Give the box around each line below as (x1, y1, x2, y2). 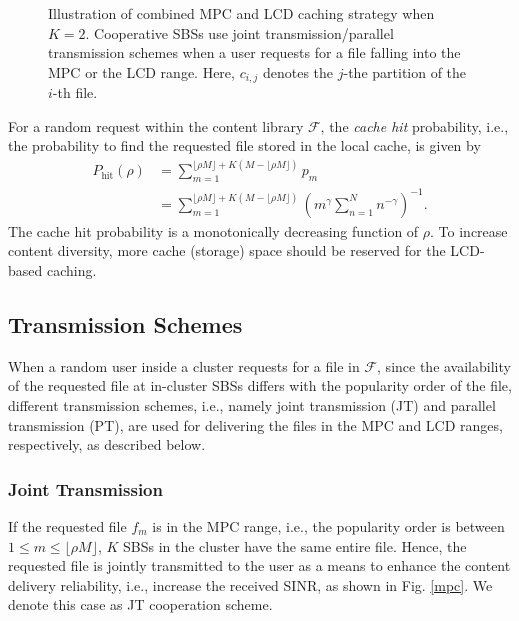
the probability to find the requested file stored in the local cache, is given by (8, 135, 481, 156)
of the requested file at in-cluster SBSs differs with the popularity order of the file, (8, 375, 512, 396)
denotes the (262, 61, 334, 82)
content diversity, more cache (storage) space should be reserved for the (8, 240, 446, 261)
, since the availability (377, 355, 511, 376)
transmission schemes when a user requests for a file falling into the (48, 42, 461, 63)
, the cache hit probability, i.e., (320, 115, 509, 136)
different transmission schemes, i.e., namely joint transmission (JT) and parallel (8, 394, 496, 415)
